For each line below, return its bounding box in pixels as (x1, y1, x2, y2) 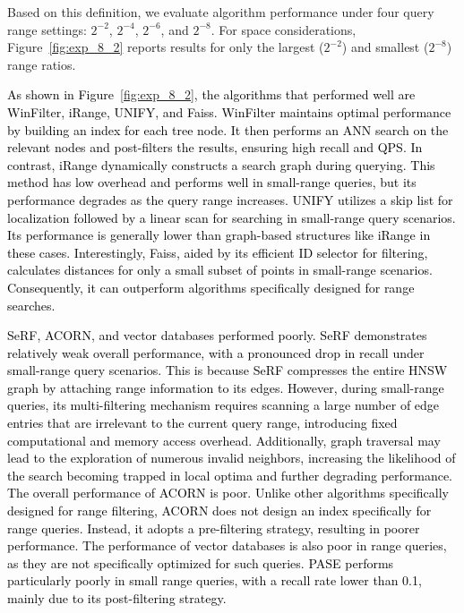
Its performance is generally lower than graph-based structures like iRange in (7, 226, 431, 244)
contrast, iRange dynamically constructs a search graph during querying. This (7, 155, 435, 174)
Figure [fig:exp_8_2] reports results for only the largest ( (7, 38, 324, 56)
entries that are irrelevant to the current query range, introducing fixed (7, 413, 398, 432)
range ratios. (7, 55, 76, 73)
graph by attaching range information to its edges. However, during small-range (7, 378, 444, 396)
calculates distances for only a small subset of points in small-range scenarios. (7, 260, 433, 279)
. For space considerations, (211, 20, 357, 38)
